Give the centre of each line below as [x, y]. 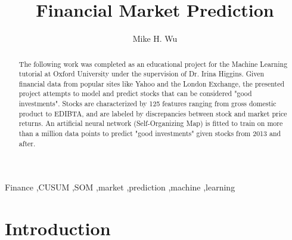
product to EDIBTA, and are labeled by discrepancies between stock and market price [153, 113]
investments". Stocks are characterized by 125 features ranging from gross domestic [147, 104]
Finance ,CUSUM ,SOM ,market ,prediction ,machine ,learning [120, 187]
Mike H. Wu [155, 39]
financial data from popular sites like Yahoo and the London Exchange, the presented [152, 83]
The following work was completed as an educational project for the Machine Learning [153, 64]
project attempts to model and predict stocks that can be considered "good [135, 93]
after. [27, 143]
